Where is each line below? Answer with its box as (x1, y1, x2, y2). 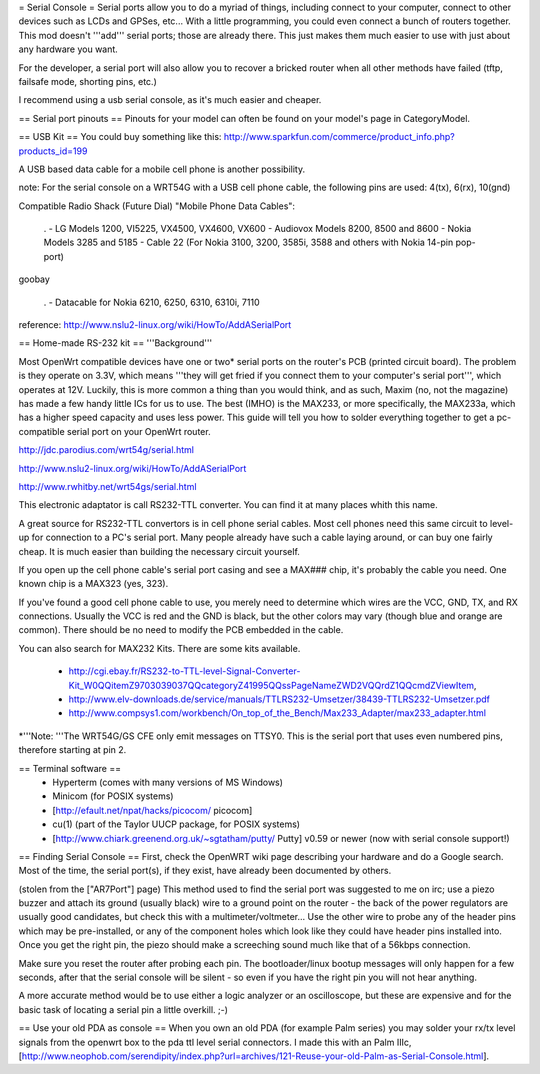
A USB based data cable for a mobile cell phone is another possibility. (18, 163, 305, 175)
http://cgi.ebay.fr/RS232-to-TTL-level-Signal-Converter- (68, 665, 301, 677)
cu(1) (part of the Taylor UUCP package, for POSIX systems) (52, 818, 300, 830)
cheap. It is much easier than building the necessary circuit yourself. (18, 545, 300, 557)
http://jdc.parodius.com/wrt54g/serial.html (18, 444, 195, 456)
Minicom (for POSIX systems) (52, 790, 174, 802)
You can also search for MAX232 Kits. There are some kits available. (18, 642, 301, 654)
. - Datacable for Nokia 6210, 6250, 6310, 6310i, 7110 (43, 296, 260, 308)
